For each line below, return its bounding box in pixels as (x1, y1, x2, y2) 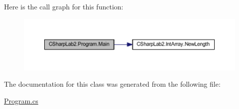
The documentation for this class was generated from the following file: (4, 79, 221, 89)
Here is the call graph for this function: (4, 1, 123, 11)
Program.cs (4, 96, 38, 106)
